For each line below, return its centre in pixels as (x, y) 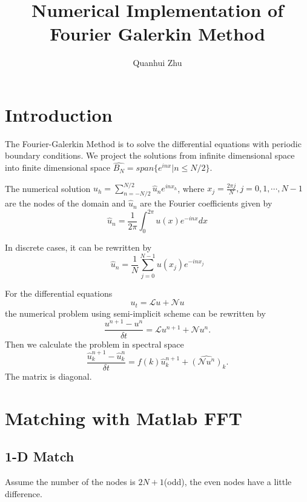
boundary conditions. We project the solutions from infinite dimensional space (150, 155)
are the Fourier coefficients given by (206, 203)
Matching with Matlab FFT (124, 418)
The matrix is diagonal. (48, 376)
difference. (24, 493)
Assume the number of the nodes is (70, 482)
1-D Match (40, 456)
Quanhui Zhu (157, 63)
